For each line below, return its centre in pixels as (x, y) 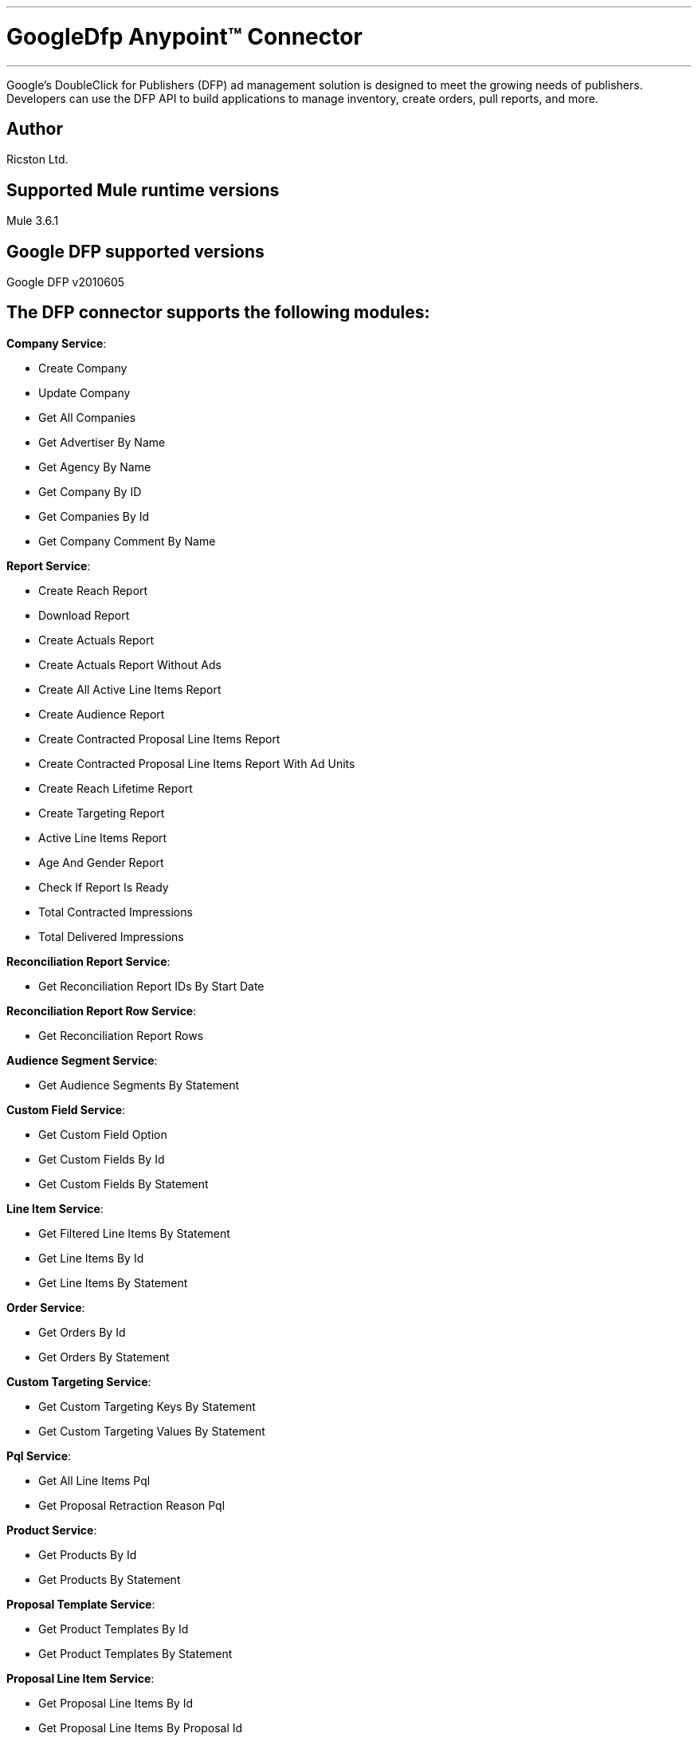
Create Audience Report (102, 714)
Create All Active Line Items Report (130, 689)
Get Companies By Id (94, 516)
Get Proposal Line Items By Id (116, 1703)
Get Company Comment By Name (127, 541)
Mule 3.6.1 (33, 221)
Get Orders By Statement (104, 1357)
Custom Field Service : (66, 1109)
